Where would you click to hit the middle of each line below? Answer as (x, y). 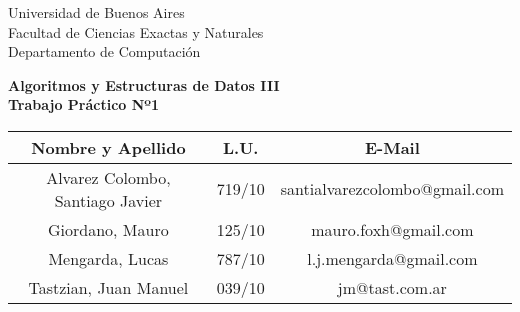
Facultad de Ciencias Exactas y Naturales (136, 31)
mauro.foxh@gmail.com (392, 229)
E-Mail (392, 147)
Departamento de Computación (104, 51)
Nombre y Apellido (108, 147)
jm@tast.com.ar (392, 287)
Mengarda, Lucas (108, 258)
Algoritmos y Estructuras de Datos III (144, 84)
